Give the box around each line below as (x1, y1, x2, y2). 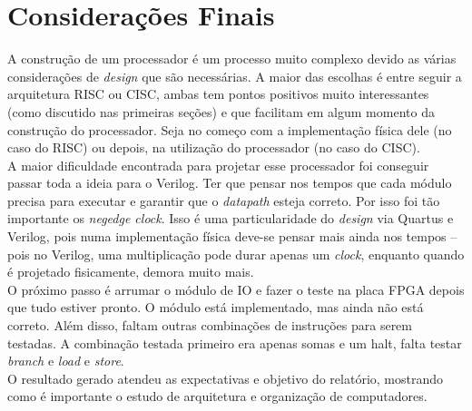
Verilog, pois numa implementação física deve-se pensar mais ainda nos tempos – (7, 227, 457, 246)
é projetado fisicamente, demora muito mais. (7, 262, 254, 281)
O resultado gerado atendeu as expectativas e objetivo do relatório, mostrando (7, 368, 444, 387)
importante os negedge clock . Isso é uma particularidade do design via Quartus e (7, 209, 454, 228)
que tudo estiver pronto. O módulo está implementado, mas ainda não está (7, 298, 424, 317)
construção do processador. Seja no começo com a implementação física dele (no (7, 120, 452, 139)
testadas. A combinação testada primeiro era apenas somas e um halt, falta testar (7, 333, 462, 352)
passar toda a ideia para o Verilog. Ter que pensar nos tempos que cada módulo (7, 173, 452, 192)
